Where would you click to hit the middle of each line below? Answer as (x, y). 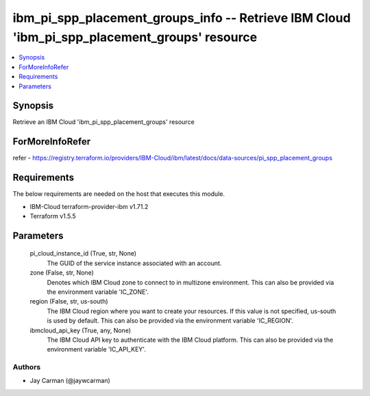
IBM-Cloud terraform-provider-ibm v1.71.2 (89, 206)
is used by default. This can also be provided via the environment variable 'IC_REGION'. (170, 321)
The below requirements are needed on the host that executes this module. (119, 194)
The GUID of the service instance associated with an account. (134, 263)
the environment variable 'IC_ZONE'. (98, 292)
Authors (27, 367)
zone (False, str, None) (62, 273)
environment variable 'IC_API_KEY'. (97, 349)
